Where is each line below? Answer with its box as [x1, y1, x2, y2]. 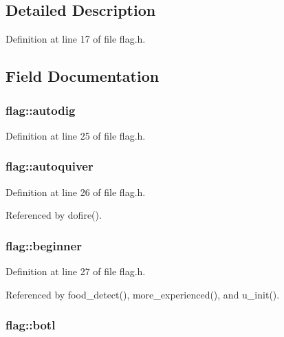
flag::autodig [6, 101, 76, 118]
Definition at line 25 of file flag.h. [6, 128, 146, 142]
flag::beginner [6, 237, 82, 254]
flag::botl [6, 316, 56, 334]
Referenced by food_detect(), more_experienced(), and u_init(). [6, 287, 280, 301]
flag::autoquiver [6, 157, 94, 175]
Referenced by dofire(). [6, 208, 102, 222]
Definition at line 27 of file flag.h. [6, 264, 146, 279]
